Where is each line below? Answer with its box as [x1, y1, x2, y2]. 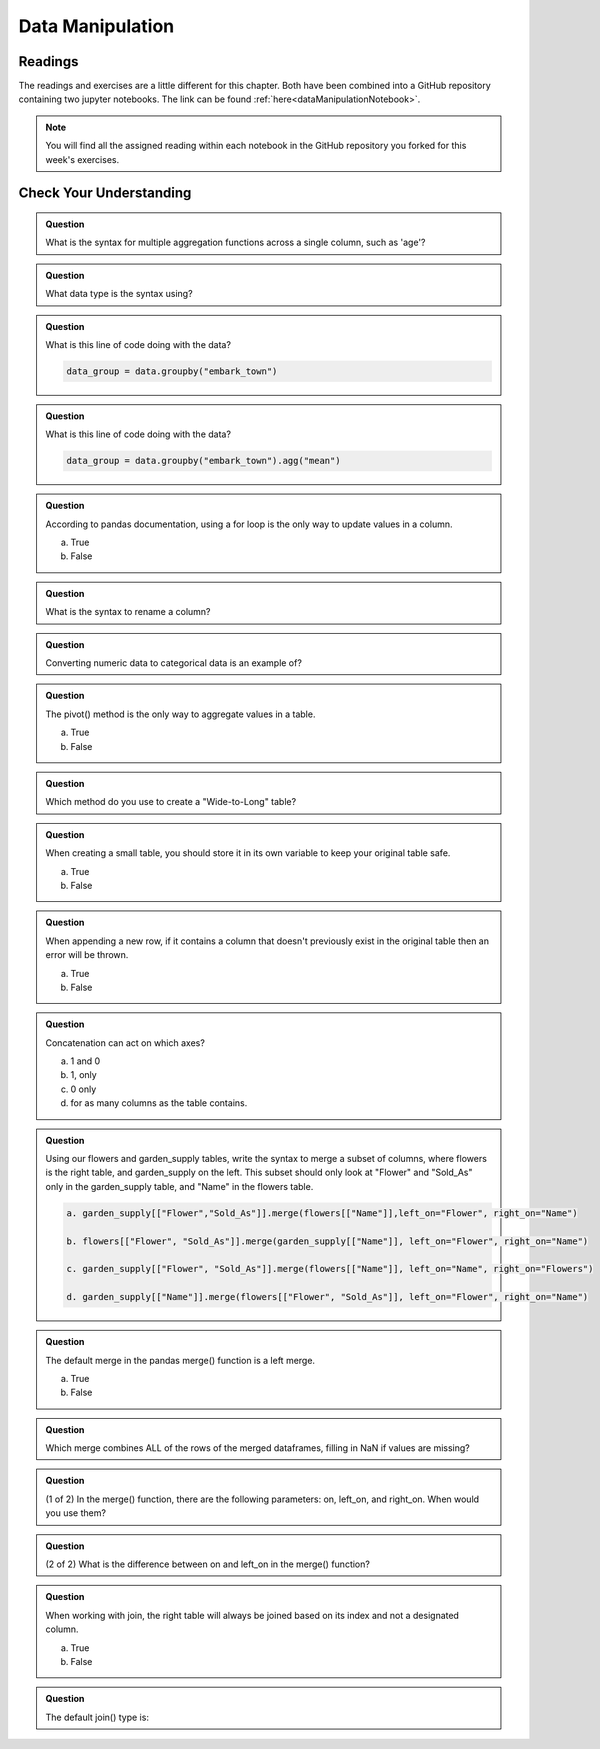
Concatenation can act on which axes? [45, 1036, 205, 1049]
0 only [70, 1083, 97, 1095]
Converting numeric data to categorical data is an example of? [45, 657, 302, 669]
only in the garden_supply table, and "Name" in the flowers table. [45, 1180, 314, 1192]
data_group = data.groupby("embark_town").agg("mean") [66, 455, 341, 467]
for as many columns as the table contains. [70, 1097, 248, 1109]
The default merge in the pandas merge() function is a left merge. [45, 1354, 315, 1366]
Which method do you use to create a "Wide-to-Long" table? [45, 796, 297, 808]
